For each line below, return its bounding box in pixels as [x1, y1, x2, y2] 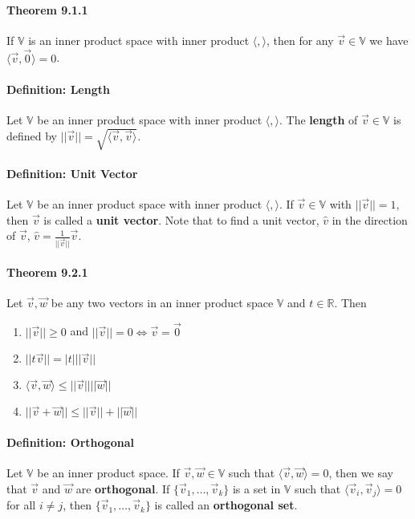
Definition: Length [6, 80, 110, 97]
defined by [6, 127, 58, 144]
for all [6, 497, 36, 513]
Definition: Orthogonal [6, 433, 134, 450]
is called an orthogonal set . [154, 497, 298, 513]
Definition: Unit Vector [6, 164, 138, 181]
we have [369, 31, 409, 48]
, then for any [266, 31, 334, 48]
